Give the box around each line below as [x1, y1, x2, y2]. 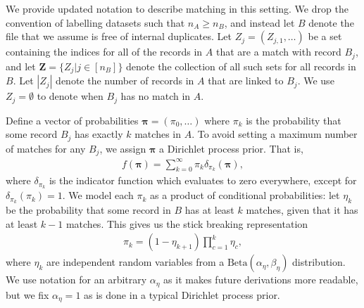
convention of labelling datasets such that [6, 15, 185, 30]
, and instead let [224, 15, 295, 30]
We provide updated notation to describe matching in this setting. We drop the [6, 1, 349, 15]
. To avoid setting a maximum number [192, 127, 358, 141]
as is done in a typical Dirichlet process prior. [84, 287, 280, 302]
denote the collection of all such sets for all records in [126, 58, 356, 73]
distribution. [292, 255, 346, 269]
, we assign [99, 141, 146, 155]
